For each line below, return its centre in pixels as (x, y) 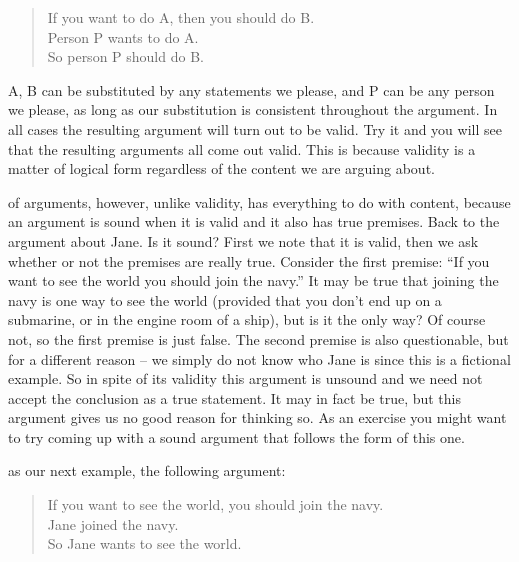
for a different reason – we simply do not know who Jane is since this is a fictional (259, 358)
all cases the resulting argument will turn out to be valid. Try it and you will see (255, 128)
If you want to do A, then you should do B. (181, 17)
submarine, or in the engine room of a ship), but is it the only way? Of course (247, 319)
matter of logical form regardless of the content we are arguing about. (221, 168)
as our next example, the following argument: (147, 470)
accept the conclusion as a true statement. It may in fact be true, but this (235, 397)
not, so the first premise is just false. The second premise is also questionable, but (258, 338)
